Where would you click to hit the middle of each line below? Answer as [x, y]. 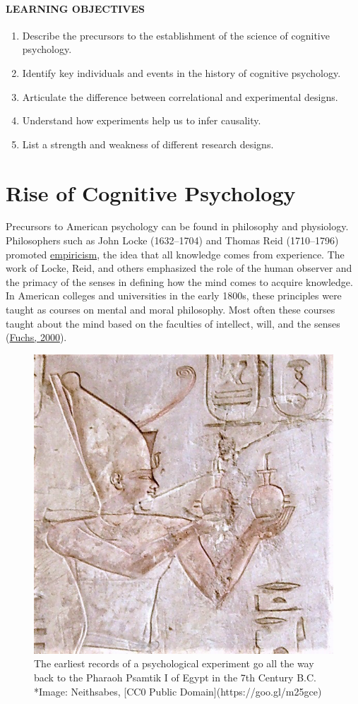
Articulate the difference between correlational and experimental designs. [180, 96]
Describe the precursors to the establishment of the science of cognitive [176, 35]
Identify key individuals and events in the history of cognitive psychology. [181, 72]
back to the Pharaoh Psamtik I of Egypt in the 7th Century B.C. [175, 678]
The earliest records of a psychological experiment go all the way [174, 663]
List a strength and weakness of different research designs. [148, 144]
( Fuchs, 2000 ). [36, 337]
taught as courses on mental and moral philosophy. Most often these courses [171, 310]
